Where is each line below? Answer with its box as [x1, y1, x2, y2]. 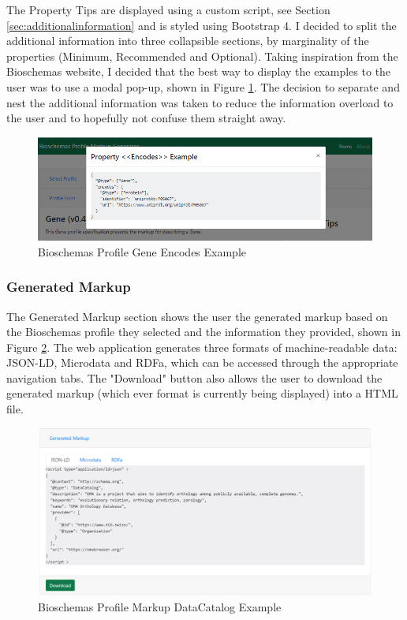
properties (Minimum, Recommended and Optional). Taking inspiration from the [6, 47, 398, 64]
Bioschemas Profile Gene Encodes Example [38, 243, 247, 260]
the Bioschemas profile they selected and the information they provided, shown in [6, 323, 401, 340]
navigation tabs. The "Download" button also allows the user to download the [6, 369, 383, 386]
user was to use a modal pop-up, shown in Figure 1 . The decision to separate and [6, 78, 400, 95]
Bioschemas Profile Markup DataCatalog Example [38, 598, 282, 614]
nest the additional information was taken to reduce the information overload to [6, 94, 394, 110]
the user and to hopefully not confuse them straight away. [6, 110, 286, 126]
